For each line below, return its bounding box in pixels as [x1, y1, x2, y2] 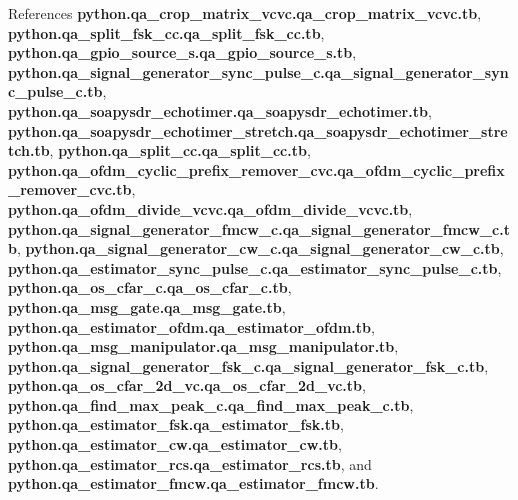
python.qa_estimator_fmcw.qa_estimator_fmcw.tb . [8, 473, 379, 494]
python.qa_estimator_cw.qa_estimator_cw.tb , [8, 434, 342, 455]
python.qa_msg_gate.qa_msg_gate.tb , [8, 296, 286, 317]
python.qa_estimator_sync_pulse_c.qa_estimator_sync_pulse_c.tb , [8, 257, 502, 278]
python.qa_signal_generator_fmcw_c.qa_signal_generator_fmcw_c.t [8, 218, 510, 239]
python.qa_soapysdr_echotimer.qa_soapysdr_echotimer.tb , [8, 100, 432, 121]
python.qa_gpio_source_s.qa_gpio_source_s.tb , [8, 42, 357, 63]
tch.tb [8, 140, 50, 161]
